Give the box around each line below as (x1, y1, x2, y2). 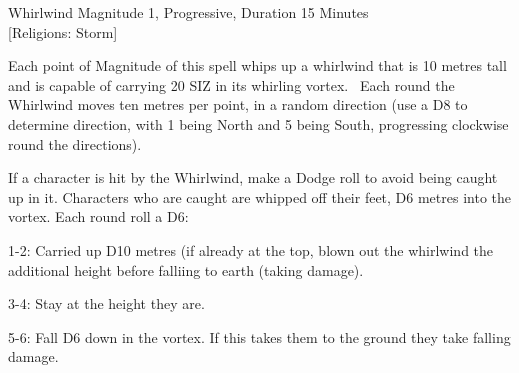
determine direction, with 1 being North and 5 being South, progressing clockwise (8, 113, 509, 134)
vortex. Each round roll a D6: (8, 206, 189, 227)
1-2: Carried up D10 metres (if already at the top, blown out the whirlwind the (8, 239, 494, 260)
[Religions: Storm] (8, 21, 118, 42)
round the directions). (8, 133, 142, 154)
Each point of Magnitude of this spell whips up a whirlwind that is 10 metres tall (8, 55, 507, 76)
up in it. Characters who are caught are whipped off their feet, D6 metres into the (8, 186, 512, 207)
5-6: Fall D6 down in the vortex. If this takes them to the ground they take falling (8, 326, 511, 347)
